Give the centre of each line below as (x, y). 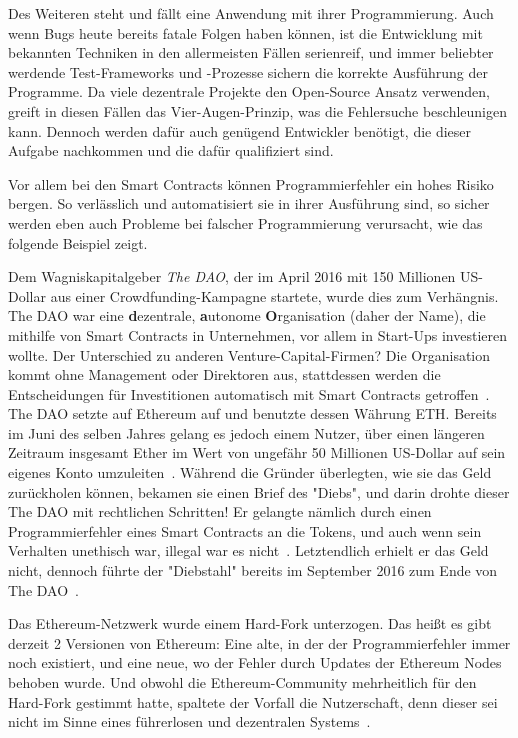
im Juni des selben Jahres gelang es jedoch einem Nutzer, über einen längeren (246, 432)
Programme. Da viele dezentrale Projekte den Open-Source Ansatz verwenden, (249, 91)
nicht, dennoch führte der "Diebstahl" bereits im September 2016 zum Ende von (253, 570)
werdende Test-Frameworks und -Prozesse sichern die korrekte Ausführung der (248, 71)
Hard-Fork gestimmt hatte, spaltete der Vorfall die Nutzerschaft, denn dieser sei (253, 701)
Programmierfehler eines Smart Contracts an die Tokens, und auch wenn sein (245, 530)
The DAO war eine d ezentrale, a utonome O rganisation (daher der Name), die (247, 315)
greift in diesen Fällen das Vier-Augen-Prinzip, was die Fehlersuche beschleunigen (257, 110)
